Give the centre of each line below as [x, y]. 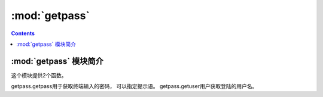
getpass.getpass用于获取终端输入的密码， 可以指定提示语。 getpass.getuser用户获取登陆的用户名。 [134, 86]
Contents [23, 33]
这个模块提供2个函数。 [39, 75]
